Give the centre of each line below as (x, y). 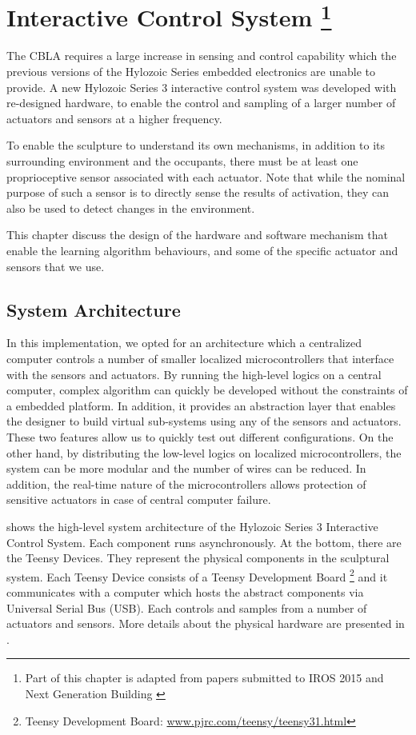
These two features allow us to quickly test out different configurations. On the (200, 436)
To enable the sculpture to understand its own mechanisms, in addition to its (196, 145)
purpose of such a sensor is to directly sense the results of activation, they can (198, 192)
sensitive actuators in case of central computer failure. (139, 499)
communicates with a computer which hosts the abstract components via (185, 591)
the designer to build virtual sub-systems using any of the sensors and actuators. (204, 421)
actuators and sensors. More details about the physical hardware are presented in (206, 623)
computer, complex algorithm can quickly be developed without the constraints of (207, 390)
